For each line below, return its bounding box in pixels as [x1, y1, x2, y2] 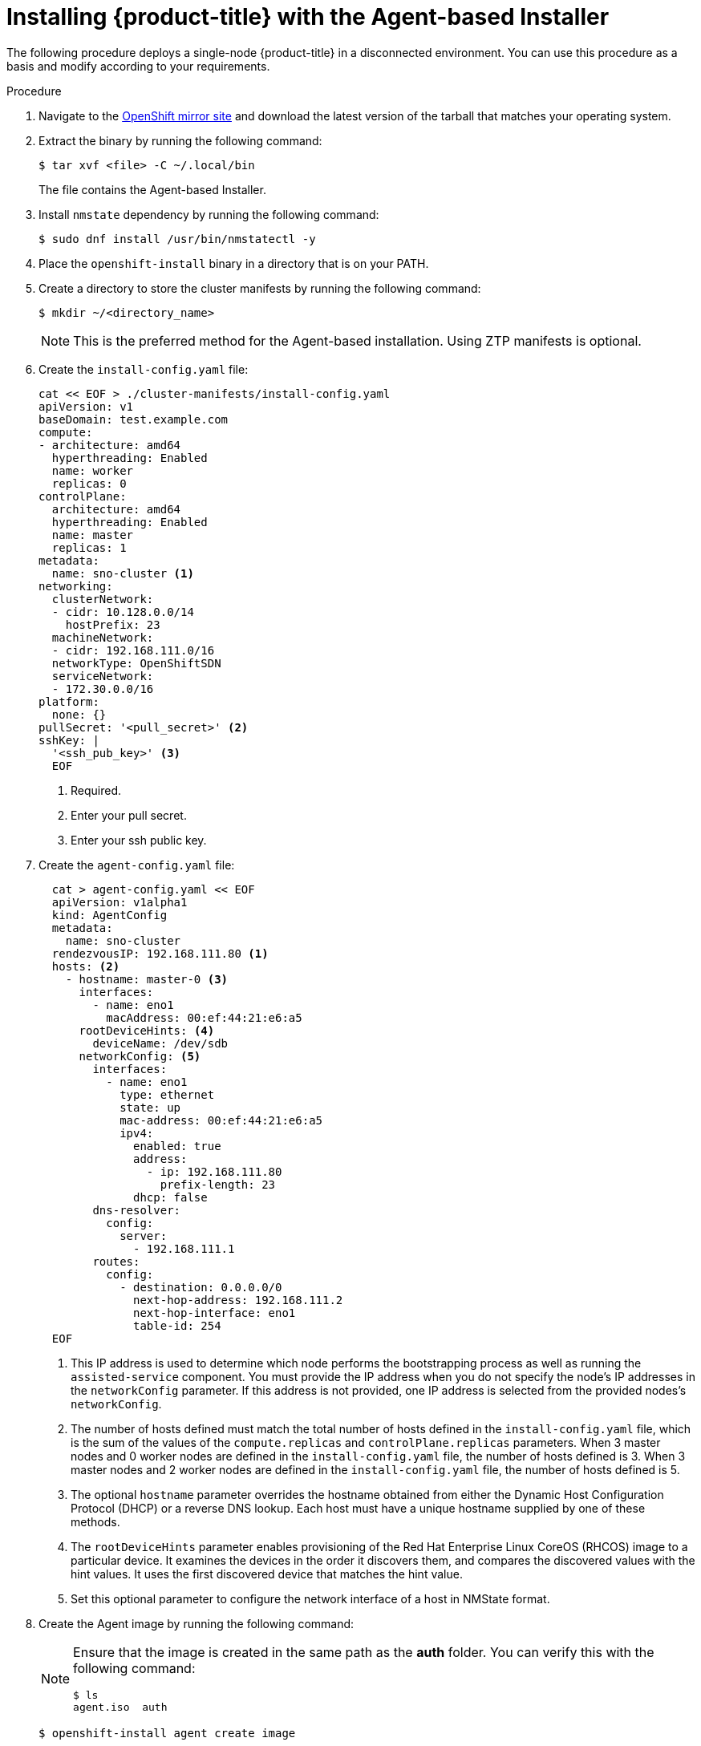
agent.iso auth [73, 1700, 168, 1713]
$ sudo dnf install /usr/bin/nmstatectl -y [38, 232, 316, 245]
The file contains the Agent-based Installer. [38, 182, 266, 196]
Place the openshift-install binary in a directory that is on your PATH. [38, 256, 429, 270]
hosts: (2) [51, 959, 120, 973]
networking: [38, 579, 113, 593]
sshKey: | [38, 733, 99, 747]
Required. [71, 783, 122, 797]
